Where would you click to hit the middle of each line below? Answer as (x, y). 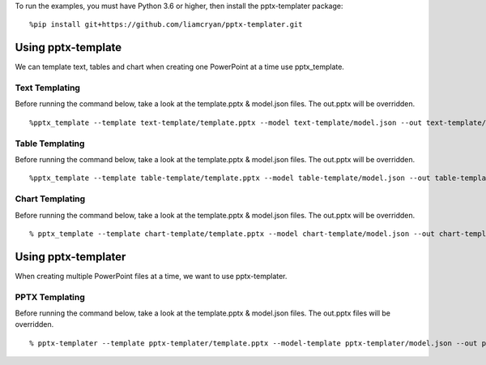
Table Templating (50, 144)
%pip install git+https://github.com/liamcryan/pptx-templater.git (166, 25)
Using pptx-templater (70, 257)
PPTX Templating (50, 297)
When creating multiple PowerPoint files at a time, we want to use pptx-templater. (151, 276)
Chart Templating (50, 199)
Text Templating (48, 88)
